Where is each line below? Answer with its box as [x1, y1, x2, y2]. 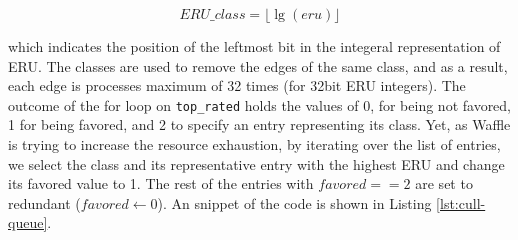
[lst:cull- [436, 192, 486, 213]
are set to [415, 173, 473, 194]
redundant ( [8, 192, 81, 213]
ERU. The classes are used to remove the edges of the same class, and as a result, [8, 55, 508, 76]
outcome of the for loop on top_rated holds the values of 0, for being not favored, [8, 94, 512, 115]
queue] [8, 212, 48, 233]
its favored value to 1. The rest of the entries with [8, 173, 314, 194]
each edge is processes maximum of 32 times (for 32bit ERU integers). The [8, 75, 466, 96]
